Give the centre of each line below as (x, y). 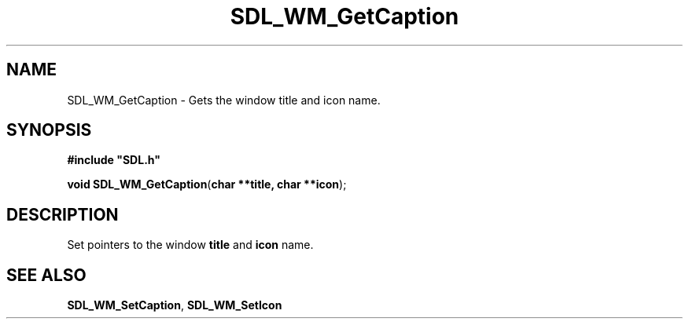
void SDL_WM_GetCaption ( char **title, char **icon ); (207, 184)
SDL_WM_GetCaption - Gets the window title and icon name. (224, 100)
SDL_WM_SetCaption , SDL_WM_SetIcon (175, 305)
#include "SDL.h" (114, 160)
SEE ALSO (46, 275)
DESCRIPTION (63, 214)
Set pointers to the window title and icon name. (190, 245)
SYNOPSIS (49, 130)
